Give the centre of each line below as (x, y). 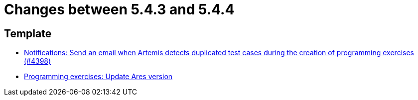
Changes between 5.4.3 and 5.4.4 (119, 9)
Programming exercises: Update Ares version (98, 77)
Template (28, 33)
